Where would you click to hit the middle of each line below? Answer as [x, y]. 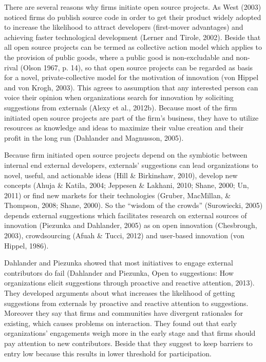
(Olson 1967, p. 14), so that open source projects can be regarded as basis [137, 67]
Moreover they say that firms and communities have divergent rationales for [124, 313]
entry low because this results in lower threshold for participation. [108, 353]
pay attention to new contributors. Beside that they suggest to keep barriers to [128, 343]
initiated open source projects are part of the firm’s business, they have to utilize [131, 117]
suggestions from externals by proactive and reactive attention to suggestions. [126, 303]
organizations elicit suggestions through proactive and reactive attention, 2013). [129, 283]
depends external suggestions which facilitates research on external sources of [126, 215]
